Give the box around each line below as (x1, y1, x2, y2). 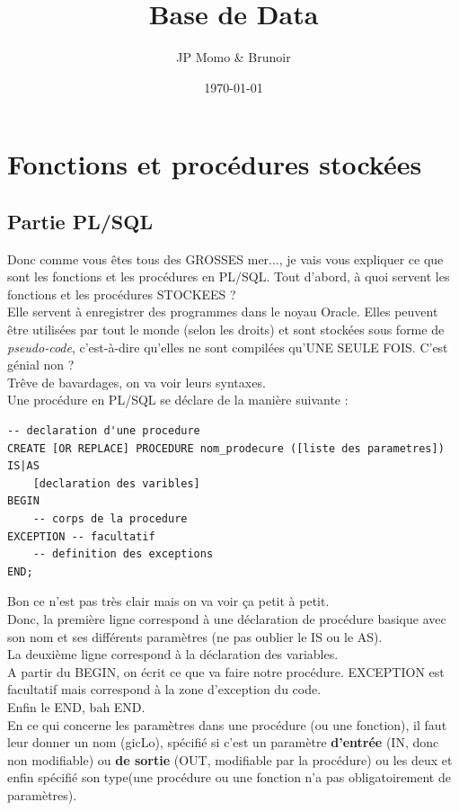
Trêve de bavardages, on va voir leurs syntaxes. (7, 372, 266, 391)
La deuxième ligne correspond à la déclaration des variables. (7, 645, 339, 664)
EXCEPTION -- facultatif (7, 530, 155, 543)
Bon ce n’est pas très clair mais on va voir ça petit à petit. (7, 592, 330, 610)
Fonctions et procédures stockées (7, 146, 422, 183)
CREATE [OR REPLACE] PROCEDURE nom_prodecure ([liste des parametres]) (7, 441, 445, 455)
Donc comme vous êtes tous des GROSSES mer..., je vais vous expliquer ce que (7, 249, 444, 268)
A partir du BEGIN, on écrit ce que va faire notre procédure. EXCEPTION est (7, 662, 445, 681)
